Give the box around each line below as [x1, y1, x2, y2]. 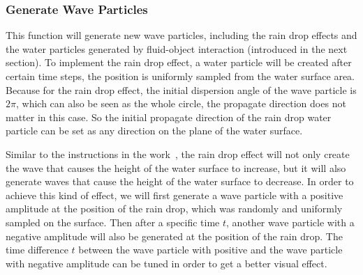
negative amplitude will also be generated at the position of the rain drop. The [6, 228, 343, 243]
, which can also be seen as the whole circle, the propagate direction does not [15, 96, 346, 111]
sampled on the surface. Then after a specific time [6, 214, 220, 229]
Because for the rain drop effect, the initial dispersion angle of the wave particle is [6, 82, 357, 97]
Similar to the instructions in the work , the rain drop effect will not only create [6, 146, 350, 161]
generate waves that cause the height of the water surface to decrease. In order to [6, 174, 354, 189]
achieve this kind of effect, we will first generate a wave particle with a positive [6, 187, 343, 202]
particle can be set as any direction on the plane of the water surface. [6, 123, 303, 138]
